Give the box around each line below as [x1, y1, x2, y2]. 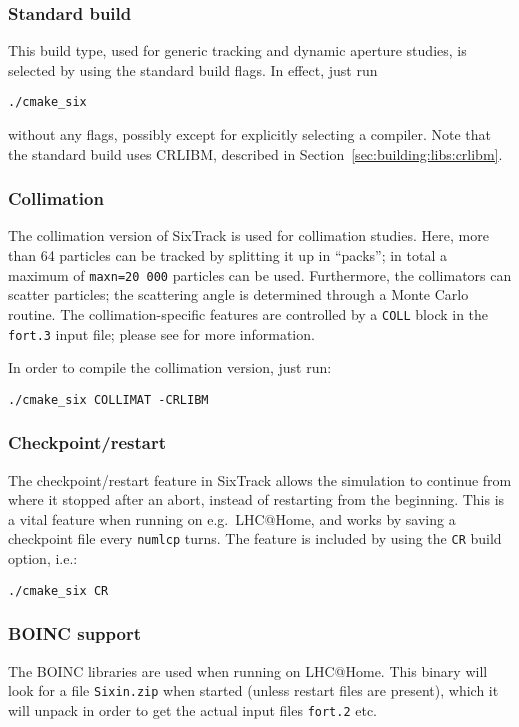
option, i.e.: [8, 548, 78, 569]
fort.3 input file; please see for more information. [8, 323, 315, 344]
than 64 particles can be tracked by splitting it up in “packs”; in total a [8, 245, 447, 266]
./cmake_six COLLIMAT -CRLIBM [8, 392, 209, 407]
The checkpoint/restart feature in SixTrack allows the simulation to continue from [8, 469, 512, 490]
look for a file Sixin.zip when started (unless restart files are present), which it [8, 680, 499, 701]
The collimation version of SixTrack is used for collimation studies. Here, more [8, 225, 489, 246]
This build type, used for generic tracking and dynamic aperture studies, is [8, 40, 467, 61]
